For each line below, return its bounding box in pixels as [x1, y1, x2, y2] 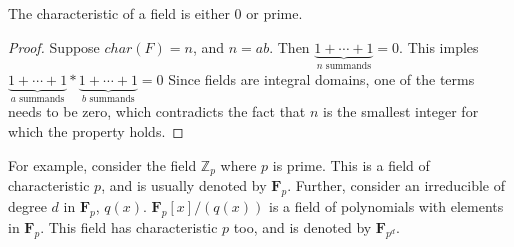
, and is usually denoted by [101, 175, 267, 196]
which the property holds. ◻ [8, 121, 184, 142]
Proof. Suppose [8, 36, 100, 57]
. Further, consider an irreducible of [287, 175, 506, 196]
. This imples [399, 36, 479, 57]
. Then [269, 36, 310, 57]
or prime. [246, 3, 303, 23]
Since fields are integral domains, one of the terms [168, 69, 475, 90]
